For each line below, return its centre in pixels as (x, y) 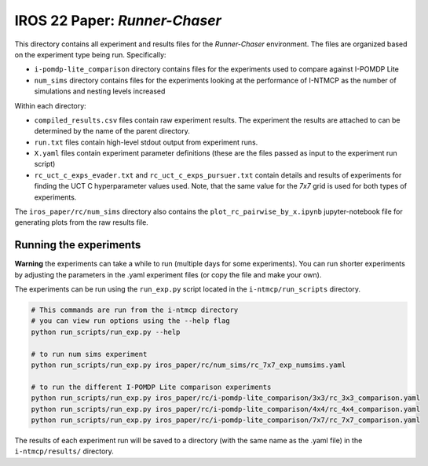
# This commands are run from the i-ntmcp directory (135, 310)
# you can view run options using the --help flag (131, 321)
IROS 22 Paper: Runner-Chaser (118, 20)
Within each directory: (50, 105)
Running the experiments (78, 245)
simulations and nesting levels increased (100, 91)
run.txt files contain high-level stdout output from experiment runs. (146, 142)
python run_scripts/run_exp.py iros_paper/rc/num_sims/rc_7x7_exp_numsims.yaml (188, 365)
